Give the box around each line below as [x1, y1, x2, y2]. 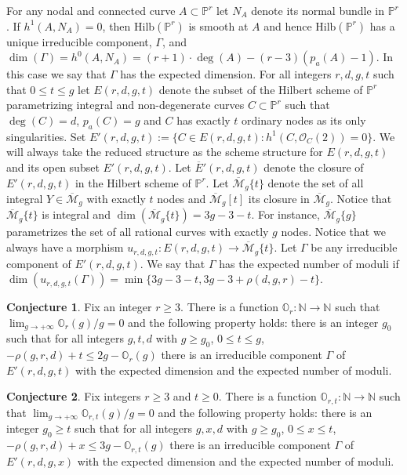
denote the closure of [263, 158, 364, 175]
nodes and [157, 190, 206, 206]
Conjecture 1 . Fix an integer [6, 299, 152, 315]
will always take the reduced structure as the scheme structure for [6, 143, 323, 160]
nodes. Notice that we [281, 223, 386, 240]
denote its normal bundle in [251, 2, 384, 18]
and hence [263, 17, 312, 34]
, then [102, 17, 131, 34]
